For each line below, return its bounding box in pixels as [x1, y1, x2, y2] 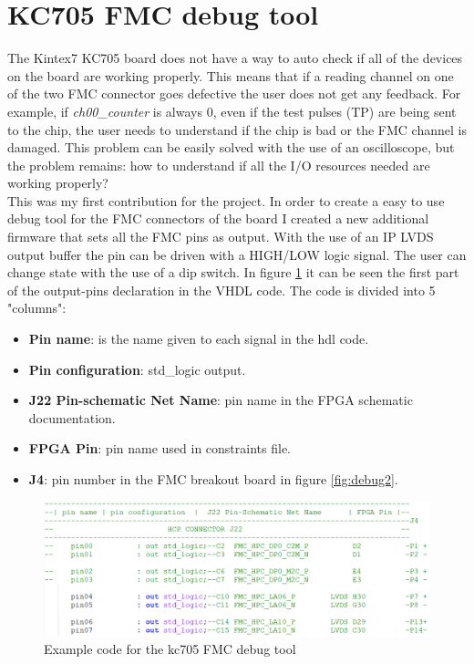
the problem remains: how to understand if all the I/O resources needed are [7, 155, 430, 174]
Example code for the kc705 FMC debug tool [44, 638, 296, 658]
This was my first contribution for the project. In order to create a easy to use [7, 191, 445, 210]
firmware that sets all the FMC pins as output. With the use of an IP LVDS [7, 227, 434, 246]
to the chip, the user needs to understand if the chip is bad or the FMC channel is [7, 119, 467, 139]
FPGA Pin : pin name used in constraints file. [28, 439, 291, 458]
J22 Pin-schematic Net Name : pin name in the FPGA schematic [28, 390, 413, 410]
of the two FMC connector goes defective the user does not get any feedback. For [7, 84, 461, 103]
